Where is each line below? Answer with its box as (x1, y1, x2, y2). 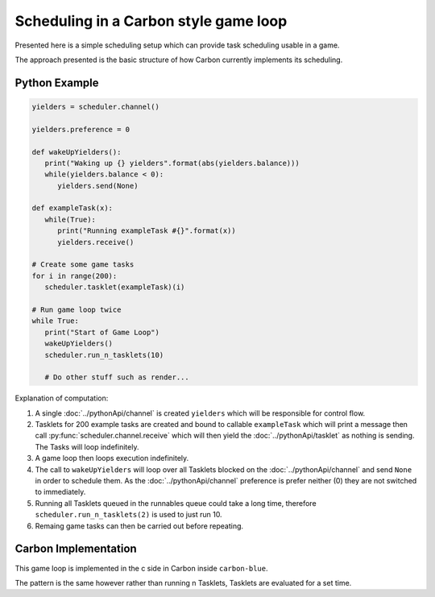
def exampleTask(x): (31, 204, 113, 213)
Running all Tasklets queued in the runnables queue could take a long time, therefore (35, 498, 317, 508)
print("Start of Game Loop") (44, 327, 160, 337)
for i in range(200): (31, 271, 118, 280)
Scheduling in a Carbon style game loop (14, 12, 288, 30)
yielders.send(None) (57, 181, 139, 190)
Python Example (14, 76, 100, 89)
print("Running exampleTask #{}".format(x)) (57, 226, 237, 235)
